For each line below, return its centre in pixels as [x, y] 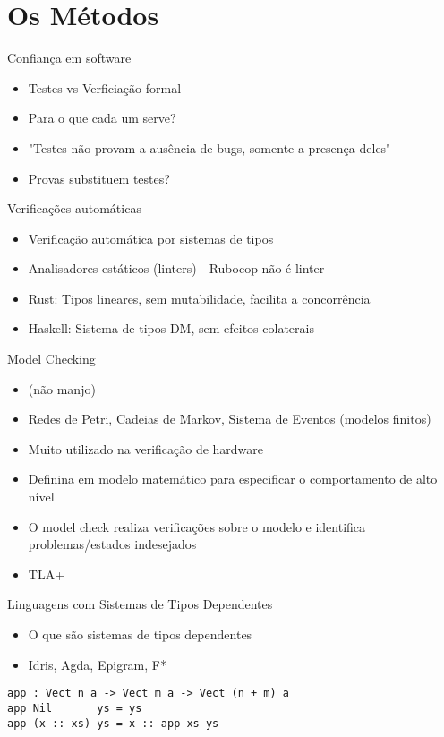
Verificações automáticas [74, 208]
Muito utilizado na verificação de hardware [146, 448]
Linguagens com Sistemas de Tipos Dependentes [140, 604]
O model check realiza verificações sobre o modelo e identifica [197, 526]
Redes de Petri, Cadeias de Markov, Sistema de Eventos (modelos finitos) [230, 419]
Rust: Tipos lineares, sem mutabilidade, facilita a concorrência [199, 298]
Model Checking [51, 359]
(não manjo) [62, 388]
